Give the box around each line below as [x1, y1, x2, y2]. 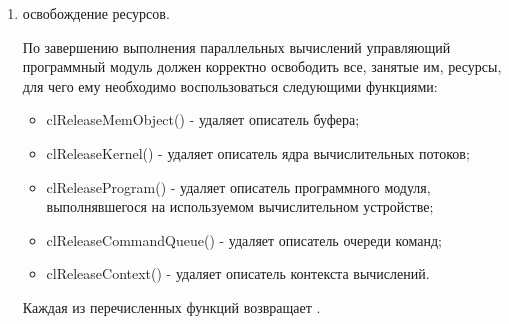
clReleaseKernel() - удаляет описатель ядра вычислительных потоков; [46, 142, 470, 163]
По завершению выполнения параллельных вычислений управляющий [22, 36, 451, 57]
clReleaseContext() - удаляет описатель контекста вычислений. [46, 263, 430, 284]
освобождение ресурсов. [22, 3, 170, 23]
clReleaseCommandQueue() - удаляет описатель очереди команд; [46, 229, 442, 250]
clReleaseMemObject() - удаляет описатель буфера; [46, 109, 360, 130]
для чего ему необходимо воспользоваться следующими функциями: [22, 75, 438, 96]
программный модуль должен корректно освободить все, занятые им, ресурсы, [22, 56, 502, 77]
